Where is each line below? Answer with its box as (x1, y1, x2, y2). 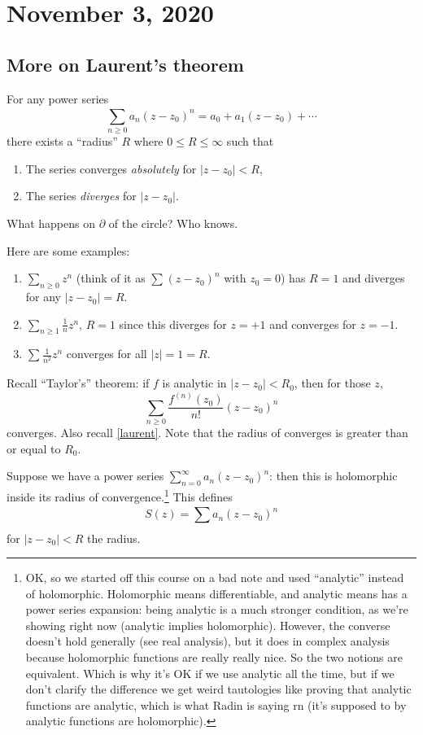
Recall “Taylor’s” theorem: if (7, 374, 150, 392)
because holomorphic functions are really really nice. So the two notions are (25, 649, 403, 666)
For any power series (7, 90, 109, 107)
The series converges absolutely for (25, 160, 197, 177)
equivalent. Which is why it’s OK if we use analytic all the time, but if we (25, 664, 395, 681)
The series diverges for (25, 187, 137, 204)
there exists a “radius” (7, 133, 118, 150)
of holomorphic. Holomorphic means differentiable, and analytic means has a (25, 584, 408, 602)
